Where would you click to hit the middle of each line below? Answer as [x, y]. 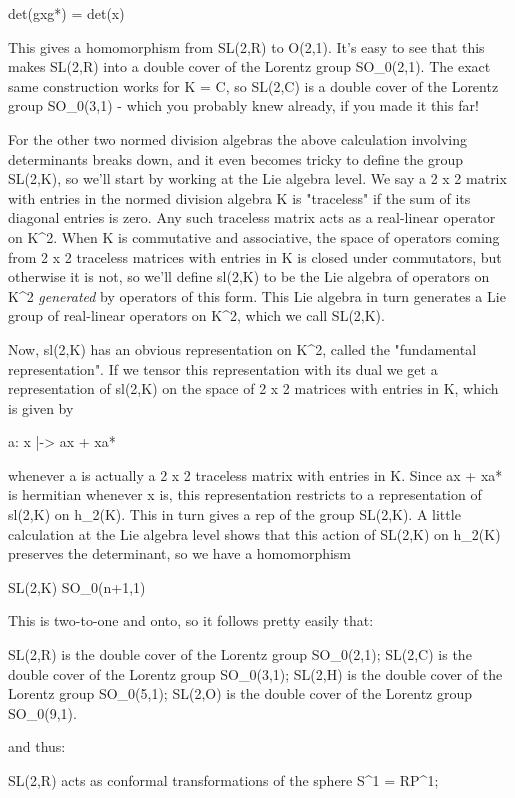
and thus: [37, 746]
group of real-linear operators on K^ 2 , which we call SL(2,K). [196, 315]
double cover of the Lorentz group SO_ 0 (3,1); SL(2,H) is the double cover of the [255, 673]
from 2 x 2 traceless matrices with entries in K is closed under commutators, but [255, 256]
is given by [41, 407]
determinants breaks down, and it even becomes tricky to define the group [235, 158]
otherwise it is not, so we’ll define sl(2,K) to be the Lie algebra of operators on [249, 276]
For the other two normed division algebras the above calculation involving [238, 138]
